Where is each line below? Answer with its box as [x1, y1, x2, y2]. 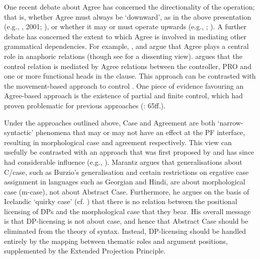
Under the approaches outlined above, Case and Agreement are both [4, 117, 215, 127]
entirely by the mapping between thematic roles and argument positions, [4, 235, 228, 246]
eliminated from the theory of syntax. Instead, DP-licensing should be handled [4, 226, 246, 236]
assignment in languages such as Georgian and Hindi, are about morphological [4, 176, 245, 187]
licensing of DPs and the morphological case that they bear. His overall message [4, 206, 251, 216]
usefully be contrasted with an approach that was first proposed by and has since [4, 147, 254, 157]
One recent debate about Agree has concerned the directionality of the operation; [4, 2, 255, 12]
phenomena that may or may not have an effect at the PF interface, [36, 127, 245, 138]
